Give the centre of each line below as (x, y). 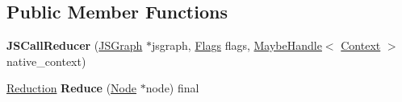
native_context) (46, 61)
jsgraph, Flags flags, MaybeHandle (237, 45)
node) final (172, 88)
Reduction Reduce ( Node (72, 88)
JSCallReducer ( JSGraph (75, 45)
